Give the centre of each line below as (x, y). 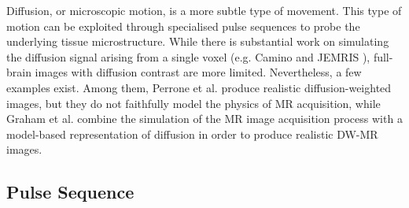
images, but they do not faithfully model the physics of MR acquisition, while (193, 103)
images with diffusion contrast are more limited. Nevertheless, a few (198, 72)
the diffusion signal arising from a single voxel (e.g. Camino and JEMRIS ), (188, 56)
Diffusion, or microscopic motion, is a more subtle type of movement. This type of (204, 10)
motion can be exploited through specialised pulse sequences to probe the (183, 26)
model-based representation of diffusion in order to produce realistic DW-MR (192, 134)
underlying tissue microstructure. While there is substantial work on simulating (198, 41)
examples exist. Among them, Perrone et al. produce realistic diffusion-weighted (199, 87)
